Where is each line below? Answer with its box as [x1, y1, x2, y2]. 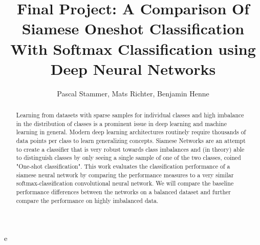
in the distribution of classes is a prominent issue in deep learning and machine [16, 119, 227, 128]
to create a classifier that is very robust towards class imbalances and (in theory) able [16, 145, 245, 153]
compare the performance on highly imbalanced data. [16, 196, 159, 205]
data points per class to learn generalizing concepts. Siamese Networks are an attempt [16, 136, 246, 145]
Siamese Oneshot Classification [21, 18, 245, 39]
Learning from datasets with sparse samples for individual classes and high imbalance [16, 111, 244, 119]
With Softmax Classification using [10, 38, 256, 59]
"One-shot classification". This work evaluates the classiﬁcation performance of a [16, 162, 230, 171]
